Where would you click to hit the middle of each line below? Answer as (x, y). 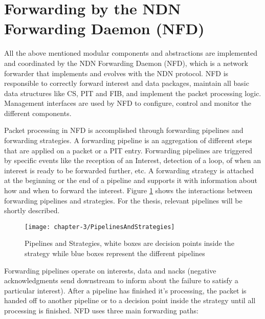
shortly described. (32, 210)
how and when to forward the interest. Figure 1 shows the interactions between (128, 190)
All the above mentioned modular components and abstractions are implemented (131, 53)
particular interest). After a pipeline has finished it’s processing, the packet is (125, 290)
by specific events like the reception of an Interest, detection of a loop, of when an (132, 160)
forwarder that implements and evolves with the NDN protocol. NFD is (116, 73)
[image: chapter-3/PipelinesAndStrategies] (100, 227)
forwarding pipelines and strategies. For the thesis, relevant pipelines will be (123, 200)
